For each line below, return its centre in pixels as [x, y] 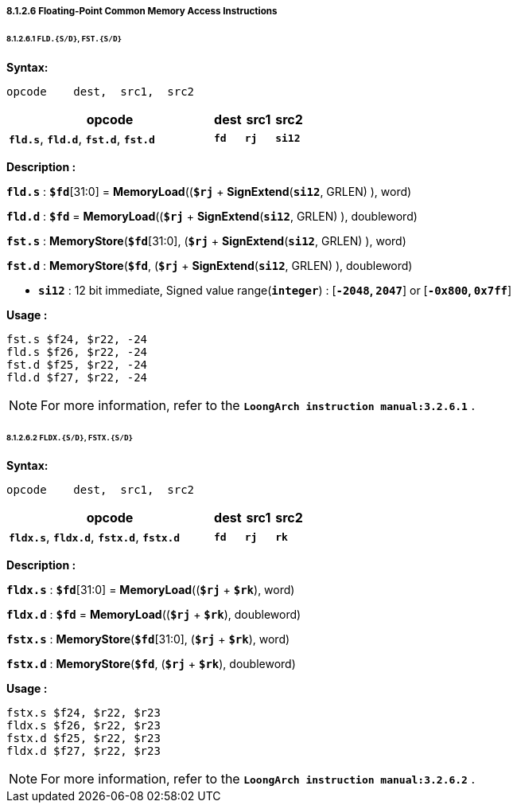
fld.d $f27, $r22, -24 [77, 377]
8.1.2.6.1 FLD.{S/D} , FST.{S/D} [64, 38]
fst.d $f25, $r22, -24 [77, 364]
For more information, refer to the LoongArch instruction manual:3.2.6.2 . [258, 779]
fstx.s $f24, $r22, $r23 [84, 713]
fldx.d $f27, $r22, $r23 [84, 751]
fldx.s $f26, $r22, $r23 [84, 726]
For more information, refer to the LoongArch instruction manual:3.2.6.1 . [258, 405]
